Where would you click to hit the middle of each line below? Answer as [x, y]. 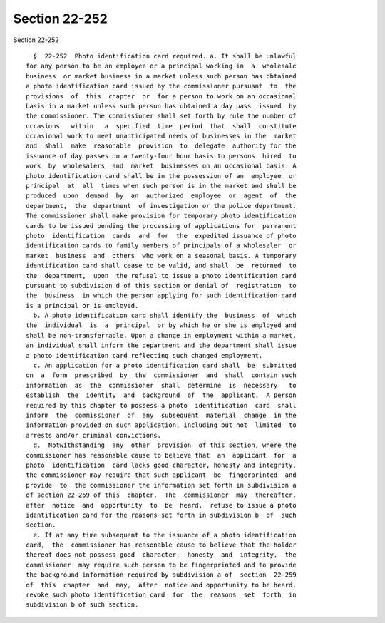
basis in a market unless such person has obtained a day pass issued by [161, 106]
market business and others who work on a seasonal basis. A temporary [161, 256]
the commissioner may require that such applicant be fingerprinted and [161, 475]
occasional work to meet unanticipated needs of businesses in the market [161, 136]
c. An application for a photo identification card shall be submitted [165, 366]
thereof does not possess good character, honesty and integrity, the [161, 555]
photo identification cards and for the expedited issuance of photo [161, 236]
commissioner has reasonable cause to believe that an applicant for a [161, 455]
